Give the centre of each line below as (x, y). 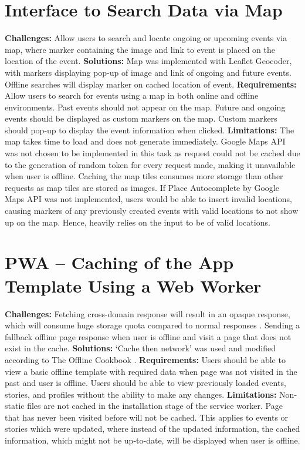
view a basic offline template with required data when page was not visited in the (151, 371)
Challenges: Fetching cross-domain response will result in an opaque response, (148, 313)
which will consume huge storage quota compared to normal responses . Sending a (152, 325)
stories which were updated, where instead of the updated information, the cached (152, 429)
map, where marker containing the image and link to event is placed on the (140, 49)
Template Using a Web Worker (133, 285)
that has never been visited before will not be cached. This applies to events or (147, 417)
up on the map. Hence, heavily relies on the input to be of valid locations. (138, 222)
